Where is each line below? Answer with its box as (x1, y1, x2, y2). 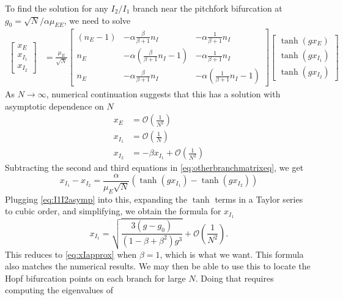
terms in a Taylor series (215, 192, 303, 205)
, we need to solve (64, 13, 131, 26)
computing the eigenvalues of (5, 283, 114, 296)
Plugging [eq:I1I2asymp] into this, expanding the (5, 192, 188, 205)
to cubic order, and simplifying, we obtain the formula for (5, 204, 221, 217)
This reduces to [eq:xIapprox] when (5, 247, 137, 260)
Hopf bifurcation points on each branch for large (5, 271, 186, 284)
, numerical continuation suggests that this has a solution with (46, 88, 281, 100)
